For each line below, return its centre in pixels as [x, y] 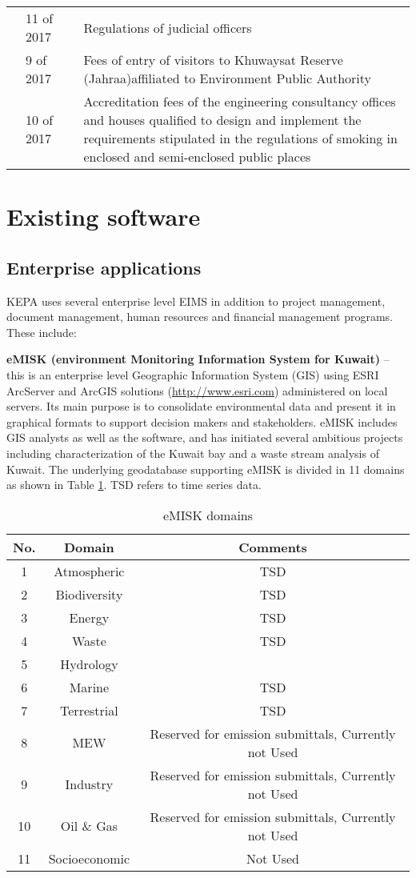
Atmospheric [89, 571]
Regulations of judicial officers [168, 27]
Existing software [104, 216]
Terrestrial [89, 710]
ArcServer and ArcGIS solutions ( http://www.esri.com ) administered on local [197, 390]
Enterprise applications [104, 267]
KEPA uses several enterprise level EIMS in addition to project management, [196, 301]
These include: [42, 332]
